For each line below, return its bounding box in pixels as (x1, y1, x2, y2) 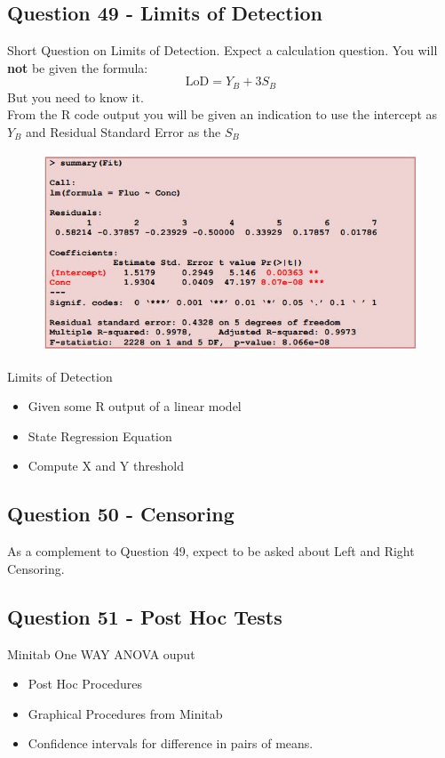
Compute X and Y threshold (28, 456, 184, 475)
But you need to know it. (7, 87, 144, 106)
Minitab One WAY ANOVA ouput (7, 644, 195, 663)
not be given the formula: (7, 58, 148, 77)
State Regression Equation (28, 426, 172, 445)
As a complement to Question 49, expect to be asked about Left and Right (7, 542, 415, 560)
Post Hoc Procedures (28, 674, 142, 693)
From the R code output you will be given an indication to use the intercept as (7, 105, 438, 124)
